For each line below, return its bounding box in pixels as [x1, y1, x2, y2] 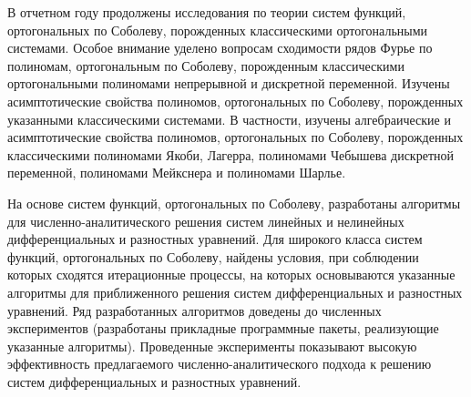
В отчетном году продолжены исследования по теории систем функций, [7, 3, 406, 21]
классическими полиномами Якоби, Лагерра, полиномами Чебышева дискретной [7, 145, 454, 164]
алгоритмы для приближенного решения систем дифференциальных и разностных [7, 282, 463, 301]
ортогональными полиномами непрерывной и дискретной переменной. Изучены [7, 74, 450, 93]
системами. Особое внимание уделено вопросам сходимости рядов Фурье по [7, 38, 433, 57]
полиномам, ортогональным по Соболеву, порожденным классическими [7, 56, 404, 75]
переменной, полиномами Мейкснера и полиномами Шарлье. [7, 163, 346, 182]
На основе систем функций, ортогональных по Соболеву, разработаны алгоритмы [7, 193, 461, 212]
